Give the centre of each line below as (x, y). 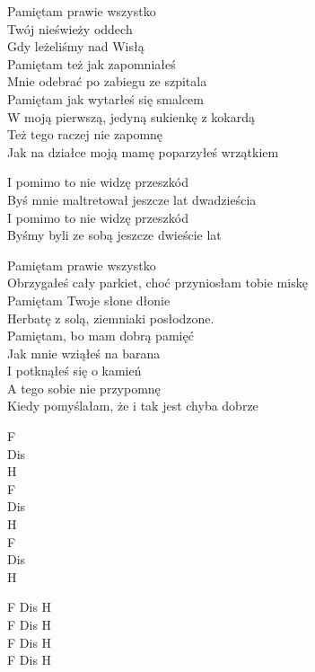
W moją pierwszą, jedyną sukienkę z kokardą (131, 116)
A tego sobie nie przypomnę (84, 388)
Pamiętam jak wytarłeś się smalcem (106, 98)
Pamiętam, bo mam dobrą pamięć (101, 336)
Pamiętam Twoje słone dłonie (89, 300)
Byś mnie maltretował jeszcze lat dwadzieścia (132, 199)
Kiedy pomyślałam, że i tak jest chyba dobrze (133, 406)
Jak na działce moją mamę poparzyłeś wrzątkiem (143, 151)
